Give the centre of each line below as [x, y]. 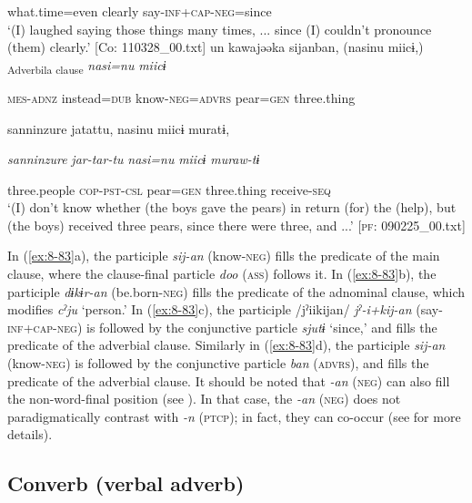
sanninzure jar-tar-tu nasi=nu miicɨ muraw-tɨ [134, 159]
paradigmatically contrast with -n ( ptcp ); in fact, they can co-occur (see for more [234, 416]
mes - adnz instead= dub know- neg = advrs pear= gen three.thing [181, 97]
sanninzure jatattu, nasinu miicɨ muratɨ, [119, 128]
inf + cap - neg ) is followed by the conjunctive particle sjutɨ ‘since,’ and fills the [222, 327]
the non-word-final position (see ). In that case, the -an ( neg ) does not [204, 399]
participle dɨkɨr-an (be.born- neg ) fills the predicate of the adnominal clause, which [236, 291]
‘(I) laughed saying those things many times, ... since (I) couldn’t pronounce [220, 29]
